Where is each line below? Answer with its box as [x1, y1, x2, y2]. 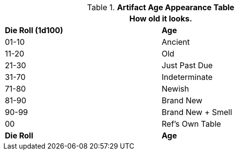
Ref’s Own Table [161, 119, 221, 129]
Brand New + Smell [161, 107, 232, 117]
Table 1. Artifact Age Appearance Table [87, 2, 235, 12]
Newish [161, 84, 189, 94]
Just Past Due [161, 60, 213, 70]
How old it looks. [129, 14, 192, 23]
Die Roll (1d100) [5, 25, 63, 35]
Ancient [161, 37, 190, 47]
